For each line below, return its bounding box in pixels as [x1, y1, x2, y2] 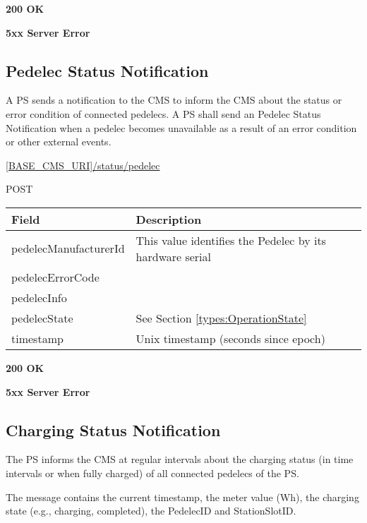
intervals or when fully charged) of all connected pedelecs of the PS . [6, 465, 299, 480]
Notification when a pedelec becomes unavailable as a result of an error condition [6, 120, 357, 135]
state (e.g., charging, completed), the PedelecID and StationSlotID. [6, 503, 296, 518]
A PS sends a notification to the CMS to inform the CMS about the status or [6, 92, 342, 107]
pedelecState [11, 309, 73, 326]
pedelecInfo [11, 289, 67, 306]
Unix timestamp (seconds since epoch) [136, 330, 325, 347]
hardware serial [136, 248, 212, 265]
